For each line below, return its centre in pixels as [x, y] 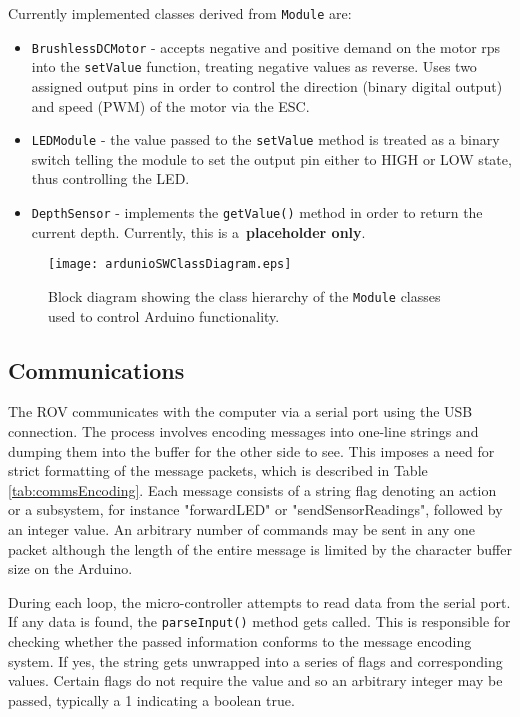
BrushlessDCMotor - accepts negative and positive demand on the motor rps [266, 46]
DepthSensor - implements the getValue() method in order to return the [257, 212]
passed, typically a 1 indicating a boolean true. [151, 699]
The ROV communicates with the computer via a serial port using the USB [240, 411]
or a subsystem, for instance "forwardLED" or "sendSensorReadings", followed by [255, 509]
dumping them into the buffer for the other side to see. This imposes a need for [251, 450]
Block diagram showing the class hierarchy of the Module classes [244, 295]
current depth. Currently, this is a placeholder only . [198, 231]
